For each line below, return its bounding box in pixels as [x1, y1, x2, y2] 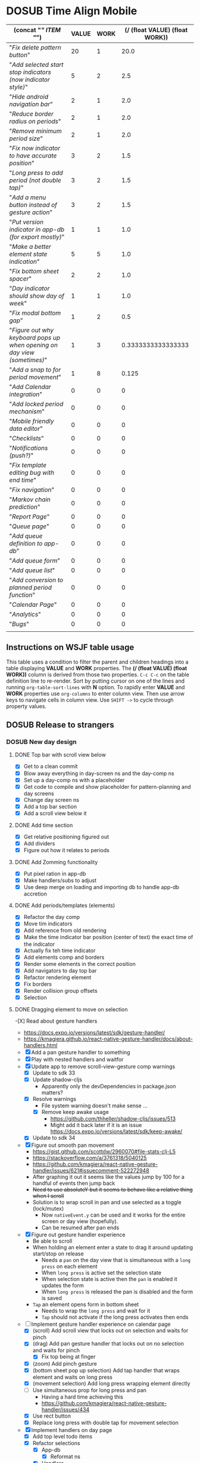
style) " [9, 82, 28, 91]
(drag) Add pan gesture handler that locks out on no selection [32, 1340, 185, 1347]
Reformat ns [50, 1453, 80, 1460]
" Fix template [9, 461, 46, 469]
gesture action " [9, 208, 53, 216]
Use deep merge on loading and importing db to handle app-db [23, 884, 180, 891]
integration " [9, 390, 43, 398]
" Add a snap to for [9, 365, 61, 374]
